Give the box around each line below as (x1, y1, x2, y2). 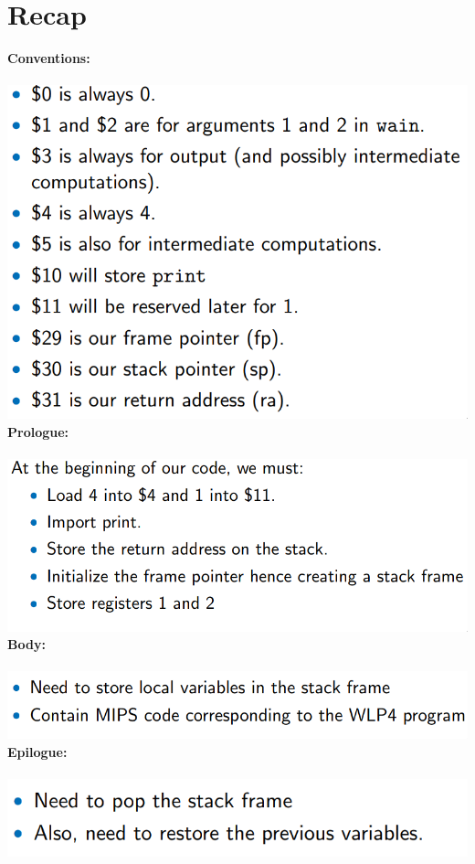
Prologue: (7, 422, 69, 442)
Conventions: (7, 48, 90, 68)
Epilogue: (7, 741, 68, 761)
